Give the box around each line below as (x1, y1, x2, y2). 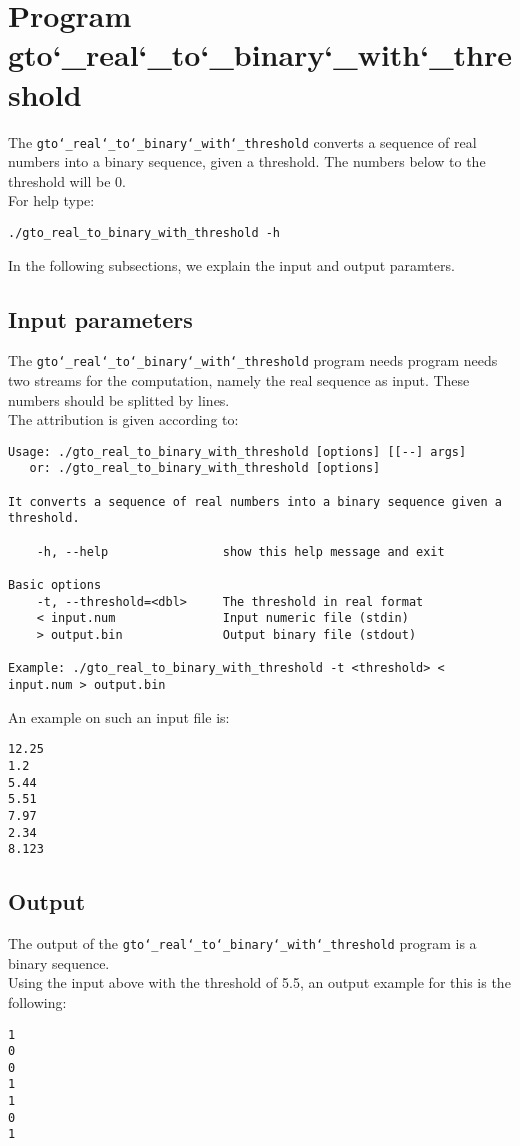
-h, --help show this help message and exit (36, 544, 445, 559)
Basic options (8, 578, 102, 593)
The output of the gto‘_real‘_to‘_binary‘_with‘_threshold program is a (8, 933, 477, 954)
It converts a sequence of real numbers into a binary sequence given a (8, 494, 502, 509)
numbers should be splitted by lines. (8, 389, 230, 410)
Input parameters (8, 303, 193, 334)
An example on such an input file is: (8, 706, 230, 727)
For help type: (8, 190, 95, 211)
